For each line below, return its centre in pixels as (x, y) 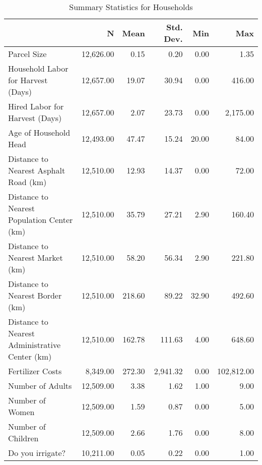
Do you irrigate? (37, 453)
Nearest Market (36, 257)
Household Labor (38, 68)
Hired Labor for (36, 106)
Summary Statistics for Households (131, 7)
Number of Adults (40, 386)
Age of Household (39, 132)
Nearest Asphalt (37, 170)
